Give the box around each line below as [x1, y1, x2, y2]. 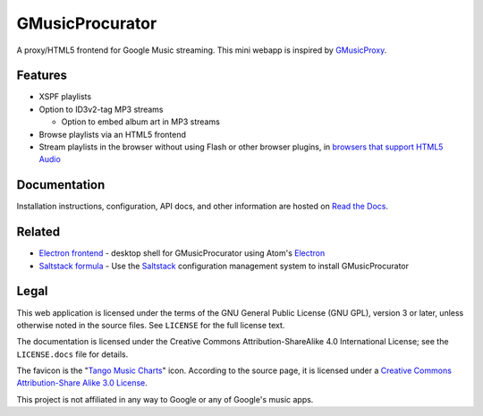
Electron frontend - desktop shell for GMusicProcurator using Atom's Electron [38, 248, 326, 259]
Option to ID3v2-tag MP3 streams [38, 104, 165, 115]
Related [16, 225, 61, 240]
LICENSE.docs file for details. [16, 349, 129, 360]
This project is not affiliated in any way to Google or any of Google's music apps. [16, 394, 314, 404]
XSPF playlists [38, 91, 92, 102]
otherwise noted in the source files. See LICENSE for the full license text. [16, 319, 285, 330]
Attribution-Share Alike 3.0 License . [16, 378, 148, 388]
